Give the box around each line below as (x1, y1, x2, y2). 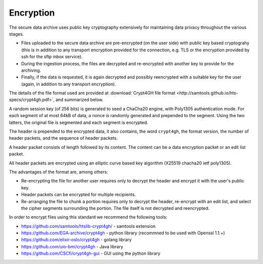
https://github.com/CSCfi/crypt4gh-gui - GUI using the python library (21, 250, 161, 256)
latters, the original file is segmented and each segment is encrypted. (9, 120, 149, 125)
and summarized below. (55, 97, 104, 102)
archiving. (21, 67, 41, 73)
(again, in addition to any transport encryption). (21, 81, 116, 87)
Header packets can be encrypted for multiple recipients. (21, 192, 136, 198)
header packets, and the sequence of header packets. (9, 135, 118, 141)
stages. (9, 31, 24, 37)
